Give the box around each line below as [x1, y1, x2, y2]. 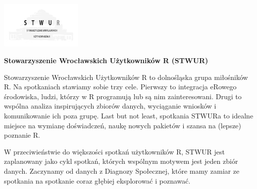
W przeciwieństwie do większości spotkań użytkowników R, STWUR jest [4, 146, 225, 156]
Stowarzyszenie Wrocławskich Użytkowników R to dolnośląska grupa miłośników [4, 72, 248, 82]
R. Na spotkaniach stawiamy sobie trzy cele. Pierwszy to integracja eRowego [4, 81, 237, 92]
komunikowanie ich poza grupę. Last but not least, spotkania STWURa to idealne [4, 110, 254, 120]
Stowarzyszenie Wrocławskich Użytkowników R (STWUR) [4, 55, 208, 66]
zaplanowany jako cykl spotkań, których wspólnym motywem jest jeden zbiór [4, 156, 238, 166]
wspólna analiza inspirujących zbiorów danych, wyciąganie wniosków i [4, 101, 216, 111]
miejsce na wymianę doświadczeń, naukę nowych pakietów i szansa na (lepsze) [4, 120, 242, 130]
